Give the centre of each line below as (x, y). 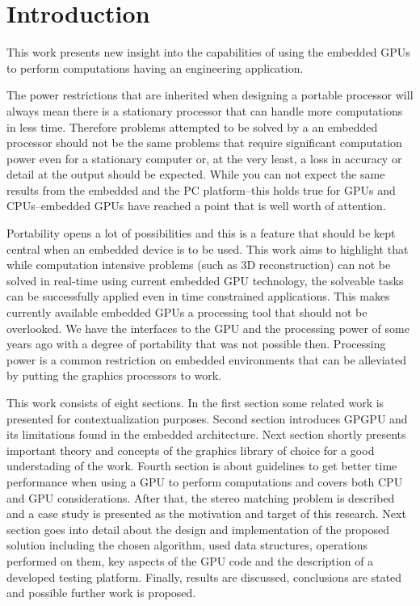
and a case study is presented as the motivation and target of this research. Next (206, 513)
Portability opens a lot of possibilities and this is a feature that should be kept (201, 233)
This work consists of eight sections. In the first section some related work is (195, 402)
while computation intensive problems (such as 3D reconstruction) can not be (199, 265)
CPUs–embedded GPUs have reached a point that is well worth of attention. (196, 206)
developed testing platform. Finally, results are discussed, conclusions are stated (204, 577)
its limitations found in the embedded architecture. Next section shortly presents (206, 434)
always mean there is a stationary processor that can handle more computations (205, 110)
